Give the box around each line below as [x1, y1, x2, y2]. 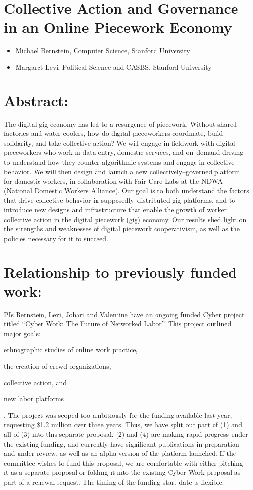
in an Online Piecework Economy [4, 17, 232, 37]
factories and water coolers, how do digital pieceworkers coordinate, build [4, 128, 223, 138]
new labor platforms [4, 394, 64, 404]
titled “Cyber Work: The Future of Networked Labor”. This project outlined [4, 319, 232, 329]
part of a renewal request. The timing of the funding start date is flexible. [4, 476, 224, 487]
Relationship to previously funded [4, 262, 237, 282]
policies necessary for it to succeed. [4, 233, 108, 243]
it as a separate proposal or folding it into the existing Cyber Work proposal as [4, 467, 241, 477]
